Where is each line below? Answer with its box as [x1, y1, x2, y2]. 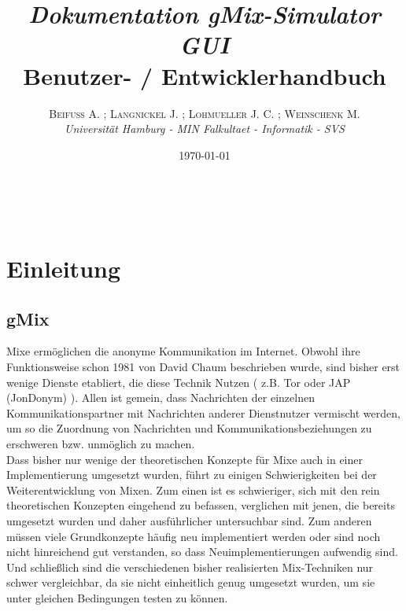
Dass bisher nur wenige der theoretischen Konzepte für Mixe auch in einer [6, 451, 363, 467]
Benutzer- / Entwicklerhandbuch [23, 59, 386, 91]
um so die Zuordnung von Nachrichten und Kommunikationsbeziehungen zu [6, 420, 372, 436]
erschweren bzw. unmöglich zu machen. [6, 436, 195, 452]
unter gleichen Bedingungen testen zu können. [6, 589, 228, 605]
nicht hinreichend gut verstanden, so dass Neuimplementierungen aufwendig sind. [6, 543, 398, 560]
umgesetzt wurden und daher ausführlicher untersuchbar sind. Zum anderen [6, 512, 372, 528]
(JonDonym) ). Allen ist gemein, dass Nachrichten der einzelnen [6, 389, 315, 406]
